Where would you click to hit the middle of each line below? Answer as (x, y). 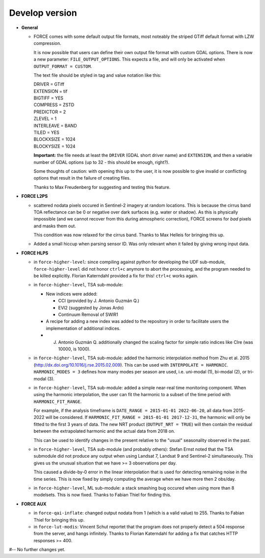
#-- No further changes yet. (37, 550)
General (30, 28)
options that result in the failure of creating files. (82, 178)
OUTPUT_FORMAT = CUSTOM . (63, 66)
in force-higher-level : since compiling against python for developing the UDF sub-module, (130, 262)
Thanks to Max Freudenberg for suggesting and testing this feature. (102, 187)
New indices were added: (72, 294)
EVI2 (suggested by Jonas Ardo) (91, 308)
